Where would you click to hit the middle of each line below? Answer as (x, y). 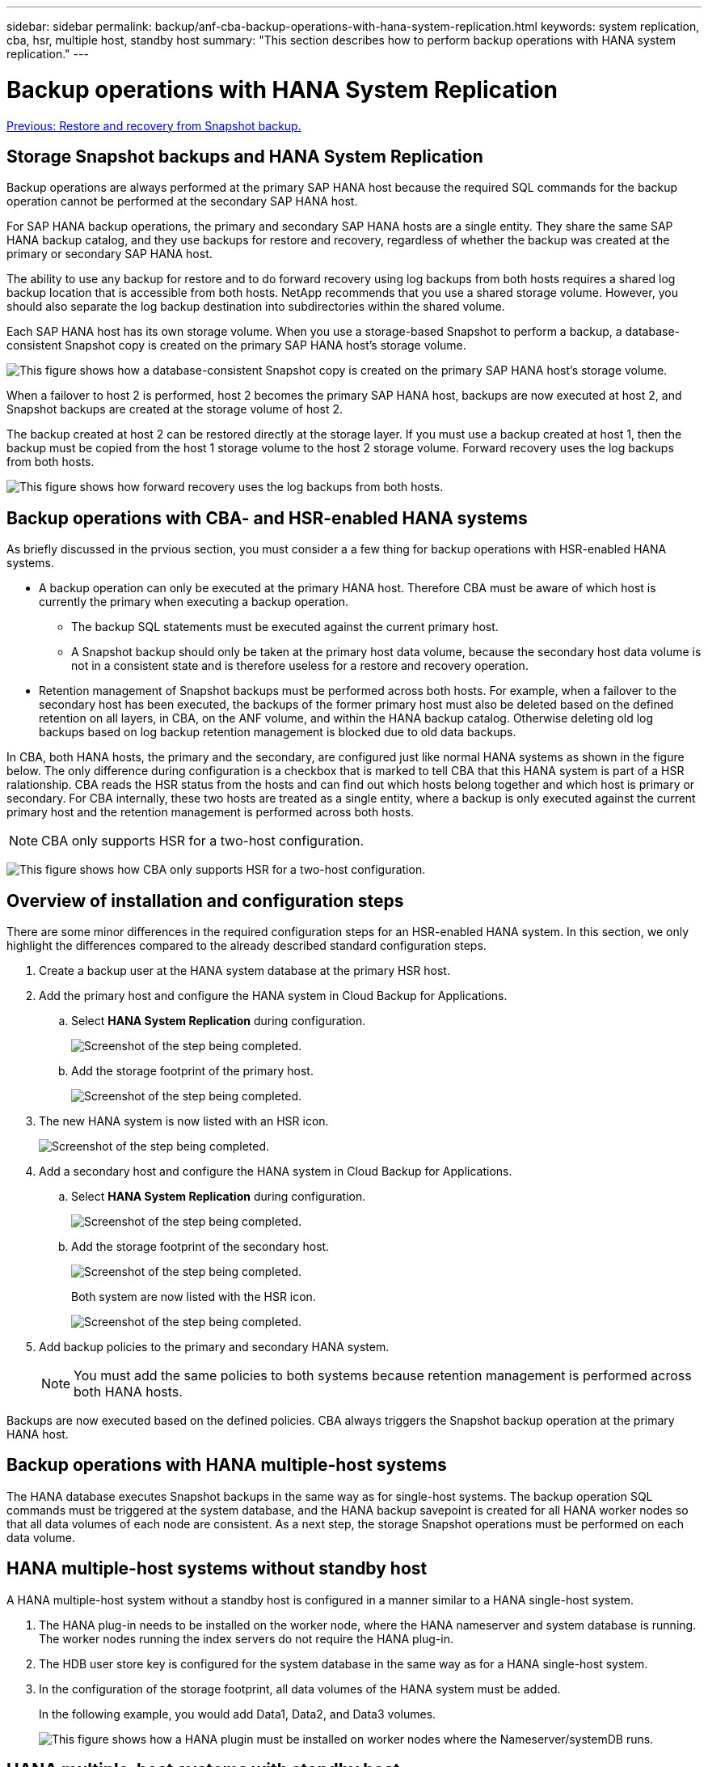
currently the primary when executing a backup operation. (194, 602)
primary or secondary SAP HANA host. (110, 254)
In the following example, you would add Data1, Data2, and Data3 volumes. (238, 1714)
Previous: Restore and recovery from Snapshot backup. (154, 125)
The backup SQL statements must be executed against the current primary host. (285, 627)
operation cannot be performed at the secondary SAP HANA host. (182, 201)
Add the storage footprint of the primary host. (192, 1071)
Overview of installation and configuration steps (205, 900)
